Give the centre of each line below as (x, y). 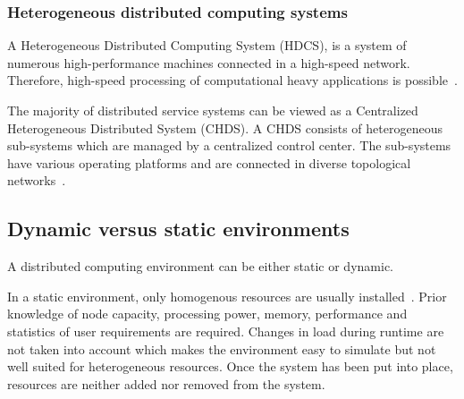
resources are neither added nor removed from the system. (166, 383)
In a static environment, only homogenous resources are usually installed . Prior (227, 296)
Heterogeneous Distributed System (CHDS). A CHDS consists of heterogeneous (225, 127)
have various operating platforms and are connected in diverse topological (209, 162)
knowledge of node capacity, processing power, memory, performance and (207, 314)
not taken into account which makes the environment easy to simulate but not (222, 348)
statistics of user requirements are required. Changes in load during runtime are (226, 331)
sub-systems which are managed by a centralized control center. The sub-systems (229, 145)
